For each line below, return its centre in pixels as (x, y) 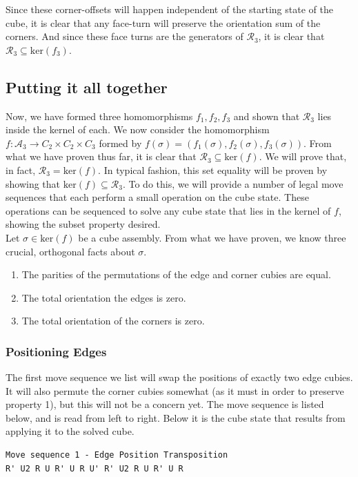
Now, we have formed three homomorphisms (99, 116)
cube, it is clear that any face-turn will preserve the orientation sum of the (163, 22)
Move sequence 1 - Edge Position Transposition (117, 455)
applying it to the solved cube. (70, 431)
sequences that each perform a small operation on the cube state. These (157, 197)
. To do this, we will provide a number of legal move (233, 183)
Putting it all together (87, 87)
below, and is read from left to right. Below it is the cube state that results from (176, 417)
